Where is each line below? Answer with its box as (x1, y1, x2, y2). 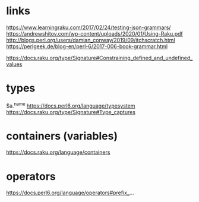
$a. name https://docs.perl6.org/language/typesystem (6, 101, 135, 109)
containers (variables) (6, 129, 118, 143)
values (6, 61, 23, 68)
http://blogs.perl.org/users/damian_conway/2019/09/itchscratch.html (6, 36, 175, 43)
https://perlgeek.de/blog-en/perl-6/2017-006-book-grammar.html (6, 43, 168, 50)
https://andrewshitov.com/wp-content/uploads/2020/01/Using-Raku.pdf (6, 30, 183, 37)
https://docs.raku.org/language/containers (6, 149, 110, 156)
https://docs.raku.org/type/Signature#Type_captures (6, 108, 135, 115)
